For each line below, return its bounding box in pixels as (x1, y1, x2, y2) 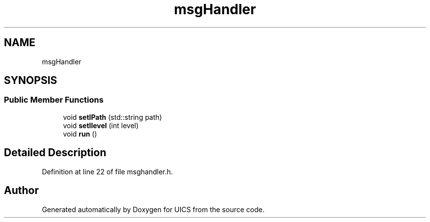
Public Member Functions (4, 95, 104, 105)
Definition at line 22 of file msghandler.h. (42, 167, 173, 176)
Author (4, 184, 39, 197)
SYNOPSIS (4, 74, 57, 87)
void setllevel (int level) (63, 121, 139, 130)
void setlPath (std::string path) (63, 112, 162, 121)
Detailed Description (4, 146, 107, 159)
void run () (63, 129, 97, 138)
